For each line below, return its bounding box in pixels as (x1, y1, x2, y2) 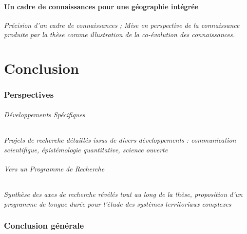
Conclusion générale (4, 219, 84, 232)
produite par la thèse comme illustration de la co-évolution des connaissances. (4, 29, 235, 40)
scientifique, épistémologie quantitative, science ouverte (4, 144, 168, 154)
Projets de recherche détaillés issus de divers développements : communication (4, 135, 236, 145)
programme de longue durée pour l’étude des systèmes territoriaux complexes (4, 198, 231, 209)
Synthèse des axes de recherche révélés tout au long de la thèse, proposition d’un (4, 189, 243, 199)
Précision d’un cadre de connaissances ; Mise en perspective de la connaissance (4, 20, 240, 30)
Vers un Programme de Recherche (4, 163, 105, 173)
